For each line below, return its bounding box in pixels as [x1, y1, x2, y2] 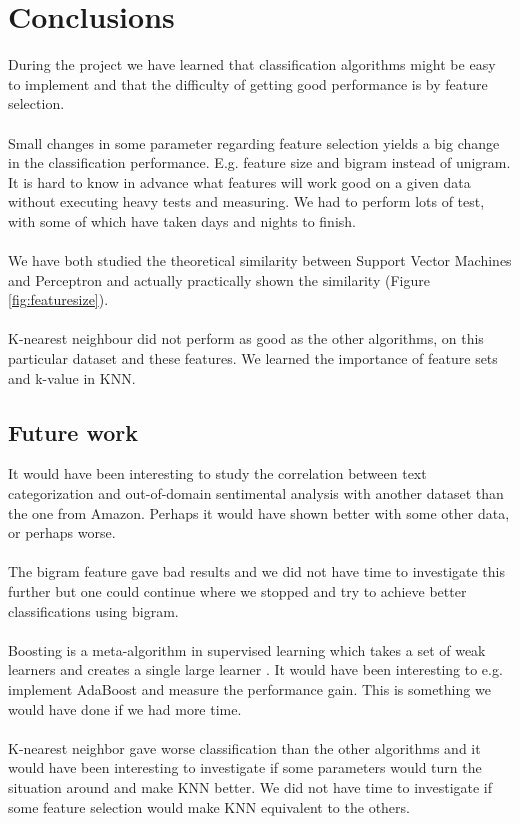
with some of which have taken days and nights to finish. [8, 210, 356, 231]
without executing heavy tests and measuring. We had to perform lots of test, [8, 191, 485, 212]
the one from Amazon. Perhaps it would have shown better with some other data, [8, 502, 510, 523]
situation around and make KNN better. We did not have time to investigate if [8, 776, 493, 797]
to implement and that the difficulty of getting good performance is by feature [8, 73, 488, 94]
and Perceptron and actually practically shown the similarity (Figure [8, 269, 430, 290]
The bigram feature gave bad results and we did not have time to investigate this [8, 561, 505, 582]
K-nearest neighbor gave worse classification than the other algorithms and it [8, 737, 481, 758]
